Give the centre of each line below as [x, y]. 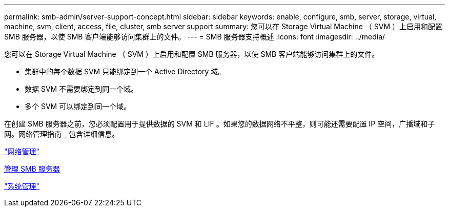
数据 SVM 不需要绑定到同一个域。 [81, 89]
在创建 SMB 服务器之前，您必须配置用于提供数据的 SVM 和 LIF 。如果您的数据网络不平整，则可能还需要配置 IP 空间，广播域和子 [220, 124]
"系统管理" [22, 186]
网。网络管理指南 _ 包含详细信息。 [62, 134]
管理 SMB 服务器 [32, 169]
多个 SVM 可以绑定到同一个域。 [78, 106]
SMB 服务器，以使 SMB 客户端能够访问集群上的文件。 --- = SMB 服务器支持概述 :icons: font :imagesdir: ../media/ [195, 37]
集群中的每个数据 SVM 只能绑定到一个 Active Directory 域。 [125, 71]
